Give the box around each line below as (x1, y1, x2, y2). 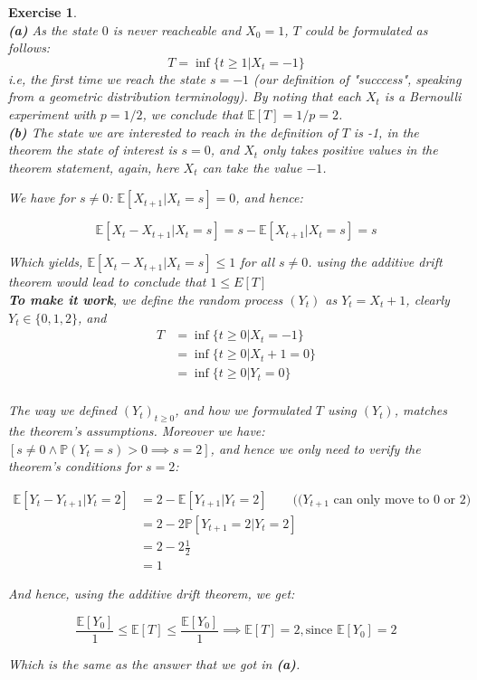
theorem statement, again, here (8, 157, 179, 176)
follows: (8, 38, 51, 57)
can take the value (202, 157, 302, 176)
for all (240, 252, 275, 271)
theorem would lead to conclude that (8, 272, 206, 291)
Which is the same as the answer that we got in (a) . (8, 654, 301, 673)
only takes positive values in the (262, 140, 438, 159)
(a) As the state (8, 20, 98, 39)
